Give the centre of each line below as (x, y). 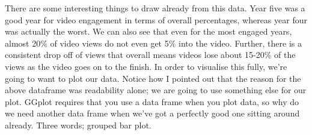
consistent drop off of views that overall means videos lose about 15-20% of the (150, 55)
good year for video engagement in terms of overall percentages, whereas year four (156, 19)
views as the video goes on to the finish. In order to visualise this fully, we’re (146, 66)
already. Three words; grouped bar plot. (78, 125)
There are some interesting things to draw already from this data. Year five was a (155, 8)
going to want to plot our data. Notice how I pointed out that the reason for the (153, 78)
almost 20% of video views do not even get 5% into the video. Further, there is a (154, 43)
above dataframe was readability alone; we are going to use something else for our (156, 90)
